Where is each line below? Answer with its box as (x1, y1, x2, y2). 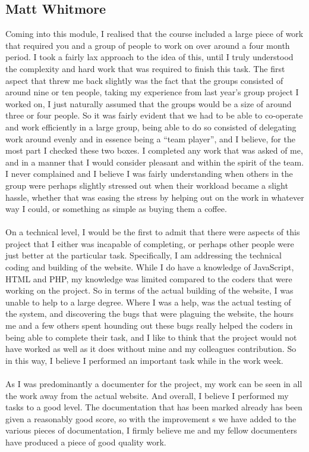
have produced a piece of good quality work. (5, 435, 166, 448)
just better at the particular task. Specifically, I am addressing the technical (5, 249, 282, 261)
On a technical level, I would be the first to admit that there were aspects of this (5, 226, 300, 238)
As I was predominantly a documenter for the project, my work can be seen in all (5, 378, 302, 390)
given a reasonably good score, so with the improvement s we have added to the (5, 412, 297, 425)
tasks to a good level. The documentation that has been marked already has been (5, 401, 302, 413)
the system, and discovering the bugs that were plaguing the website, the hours (5, 307, 294, 320)
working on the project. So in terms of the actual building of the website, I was (5, 284, 294, 297)
